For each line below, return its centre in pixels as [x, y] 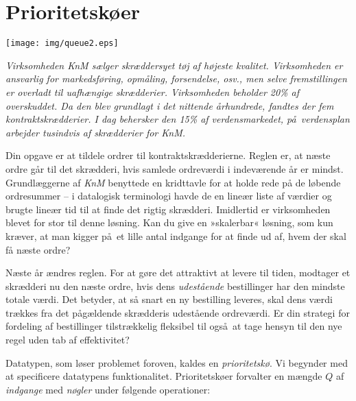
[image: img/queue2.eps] [62, 44]
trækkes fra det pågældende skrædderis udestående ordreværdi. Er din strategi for [178, 312]
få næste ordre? [38, 249]
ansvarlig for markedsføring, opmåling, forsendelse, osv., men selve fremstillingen [176, 78]
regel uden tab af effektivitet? [68, 340]
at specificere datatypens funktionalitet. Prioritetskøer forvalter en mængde [164, 376]
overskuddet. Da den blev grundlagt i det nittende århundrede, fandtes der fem [170, 105]
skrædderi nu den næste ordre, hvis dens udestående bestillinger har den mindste [175, 285]
